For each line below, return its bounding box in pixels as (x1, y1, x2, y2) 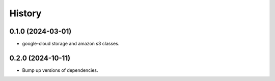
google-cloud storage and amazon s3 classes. (22, 41, 120, 47)
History (9, 8, 42, 19)
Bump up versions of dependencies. (22, 67, 99, 73)
